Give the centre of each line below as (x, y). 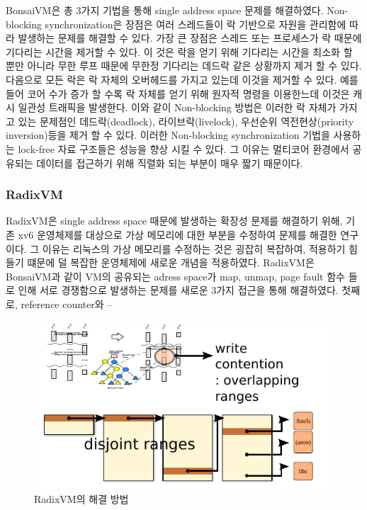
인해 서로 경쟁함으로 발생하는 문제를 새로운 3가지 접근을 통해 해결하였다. (178, 290)
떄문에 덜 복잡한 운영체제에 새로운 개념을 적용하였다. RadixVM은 (171, 262)
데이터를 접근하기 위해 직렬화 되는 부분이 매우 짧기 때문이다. (170, 163)
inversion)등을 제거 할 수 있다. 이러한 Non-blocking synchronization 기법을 (168, 135)
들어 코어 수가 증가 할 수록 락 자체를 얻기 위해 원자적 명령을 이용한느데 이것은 (178, 93)
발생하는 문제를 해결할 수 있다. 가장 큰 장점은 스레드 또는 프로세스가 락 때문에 (190, 38)
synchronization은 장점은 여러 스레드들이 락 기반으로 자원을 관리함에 (196, 24)
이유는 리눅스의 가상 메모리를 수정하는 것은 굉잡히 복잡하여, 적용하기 (194, 248)
